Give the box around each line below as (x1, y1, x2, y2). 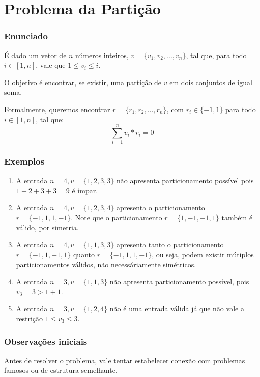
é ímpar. (72, 185, 98, 196)
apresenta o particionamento (117, 202, 205, 212)
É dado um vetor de (4, 49, 67, 60)
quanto (73, 249, 95, 260)
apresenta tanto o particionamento (117, 239, 224, 250)
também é (221, 212, 253, 223)
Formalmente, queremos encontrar (4, 103, 110, 114)
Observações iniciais (4, 335, 88, 347)
